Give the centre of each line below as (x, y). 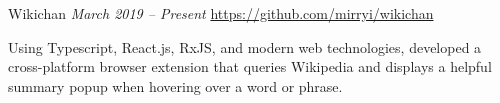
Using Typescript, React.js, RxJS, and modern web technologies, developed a (245, 46)
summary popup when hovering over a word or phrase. (175, 85)
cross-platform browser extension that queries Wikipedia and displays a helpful (250, 66)
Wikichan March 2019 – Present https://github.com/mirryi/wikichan (221, 13)
